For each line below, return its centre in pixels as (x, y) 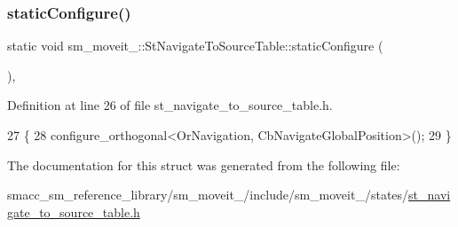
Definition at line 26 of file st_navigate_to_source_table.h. (170, 105)
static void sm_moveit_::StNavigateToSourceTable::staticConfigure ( (195, 46)
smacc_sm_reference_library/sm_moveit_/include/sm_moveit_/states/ (208, 195)
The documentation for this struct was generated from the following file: (204, 164)
